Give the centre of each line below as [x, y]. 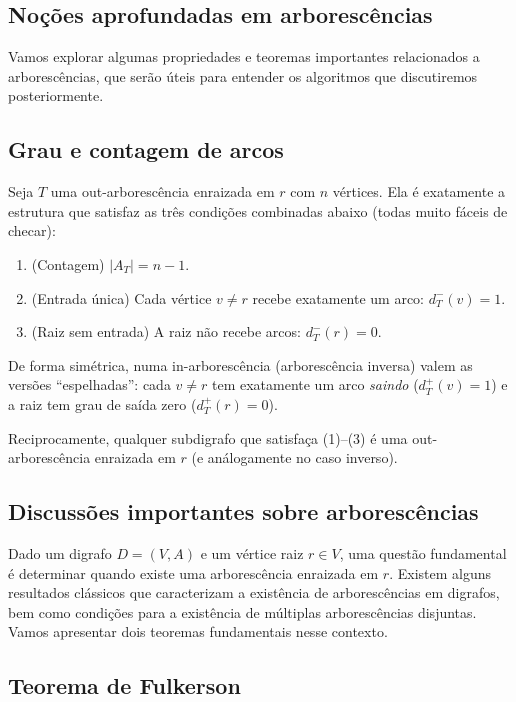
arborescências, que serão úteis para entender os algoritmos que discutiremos [243, 75]
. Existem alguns [440, 572]
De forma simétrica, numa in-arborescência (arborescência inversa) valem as [240, 364]
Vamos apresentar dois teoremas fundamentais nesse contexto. [198, 631]
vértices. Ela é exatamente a [419, 191]
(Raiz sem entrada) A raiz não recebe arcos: [166, 331]
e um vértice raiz [252, 552]
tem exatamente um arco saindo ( [315, 384]
